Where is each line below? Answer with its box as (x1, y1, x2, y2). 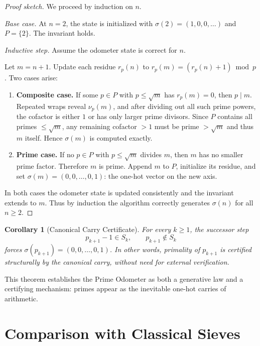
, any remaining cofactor (62, 121, 137, 131)
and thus (226, 121, 253, 131)
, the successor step (190, 223, 249, 234)
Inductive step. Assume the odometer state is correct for (5, 44, 177, 55)
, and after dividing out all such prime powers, (113, 100, 256, 111)
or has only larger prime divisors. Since (88, 111, 208, 122)
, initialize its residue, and (176, 160, 256, 171)
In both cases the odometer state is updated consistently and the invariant (5, 187, 234, 198)
